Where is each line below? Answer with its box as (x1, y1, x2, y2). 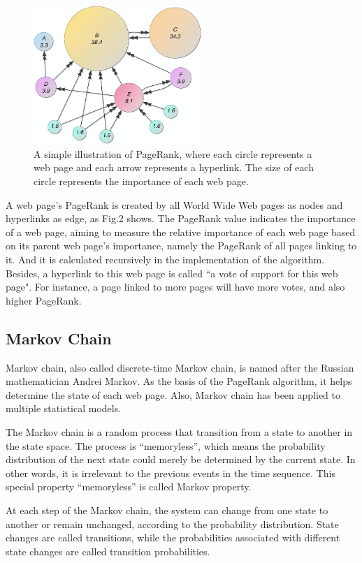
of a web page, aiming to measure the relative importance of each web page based (6, 224, 356, 239)
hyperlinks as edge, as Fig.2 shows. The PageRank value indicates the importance (6, 211, 356, 226)
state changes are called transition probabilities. (6, 543, 210, 558)
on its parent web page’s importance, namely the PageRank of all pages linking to (6, 238, 357, 253)
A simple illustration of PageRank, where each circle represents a (34, 146, 312, 161)
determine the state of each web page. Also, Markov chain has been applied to (6, 387, 340, 402)
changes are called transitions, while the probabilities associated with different (6, 530, 340, 545)
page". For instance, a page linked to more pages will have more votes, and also (6, 279, 345, 294)
